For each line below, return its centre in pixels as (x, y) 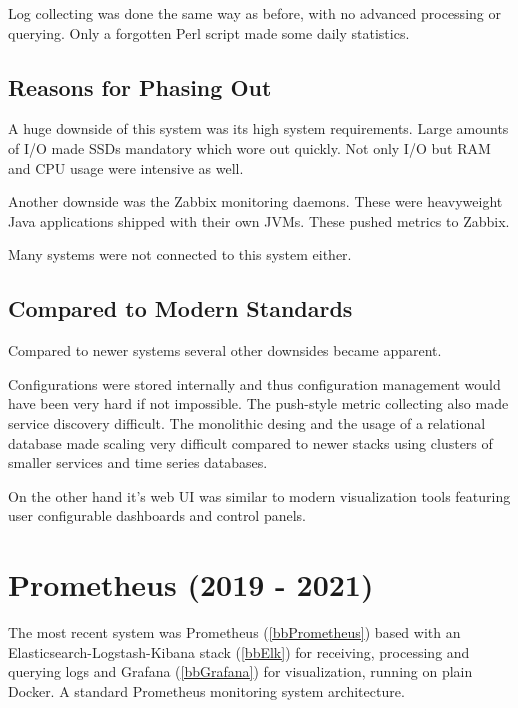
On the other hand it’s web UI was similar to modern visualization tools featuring (259, 495)
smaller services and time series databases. (138, 462)
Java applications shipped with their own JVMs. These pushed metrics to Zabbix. (259, 220)
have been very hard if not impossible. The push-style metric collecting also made (258, 403)
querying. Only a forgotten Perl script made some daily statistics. (209, 32)
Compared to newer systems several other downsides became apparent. (225, 350)
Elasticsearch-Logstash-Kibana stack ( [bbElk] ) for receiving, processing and (239, 651)
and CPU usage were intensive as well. (126, 167)
